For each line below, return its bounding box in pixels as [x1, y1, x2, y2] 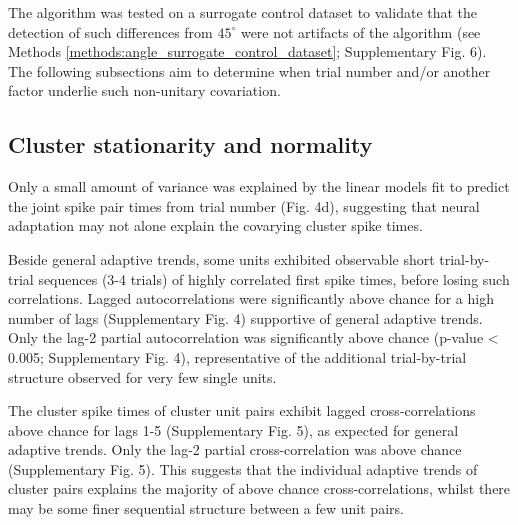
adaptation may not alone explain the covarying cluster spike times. [8, 215, 423, 236]
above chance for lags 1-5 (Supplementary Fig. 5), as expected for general [8, 419, 459, 440]
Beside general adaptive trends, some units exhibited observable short [8, 248, 435, 269]
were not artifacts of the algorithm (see [240, 21, 481, 42]
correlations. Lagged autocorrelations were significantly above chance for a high [8, 288, 494, 309]
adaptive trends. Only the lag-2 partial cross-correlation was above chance [8, 439, 462, 460]
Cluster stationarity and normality [8, 129, 373, 160]
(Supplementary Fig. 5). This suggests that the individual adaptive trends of [8, 458, 478, 479]
